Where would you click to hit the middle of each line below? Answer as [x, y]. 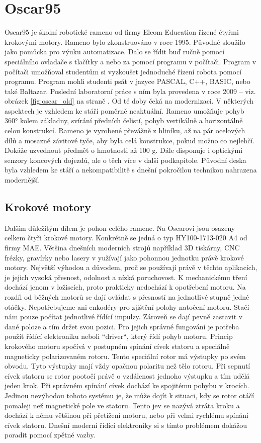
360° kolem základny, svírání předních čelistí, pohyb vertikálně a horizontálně [124, 120]
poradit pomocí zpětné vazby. [50, 435]
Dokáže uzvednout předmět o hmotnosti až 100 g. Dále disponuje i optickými [124, 150]
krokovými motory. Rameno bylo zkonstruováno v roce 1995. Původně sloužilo [125, 41]
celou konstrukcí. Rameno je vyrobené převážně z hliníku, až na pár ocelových [125, 130]
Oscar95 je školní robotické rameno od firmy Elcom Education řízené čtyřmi [122, 32]
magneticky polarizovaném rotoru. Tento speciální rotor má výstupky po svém [125, 356]
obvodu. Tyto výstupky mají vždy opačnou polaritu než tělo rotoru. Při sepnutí [127, 366]
